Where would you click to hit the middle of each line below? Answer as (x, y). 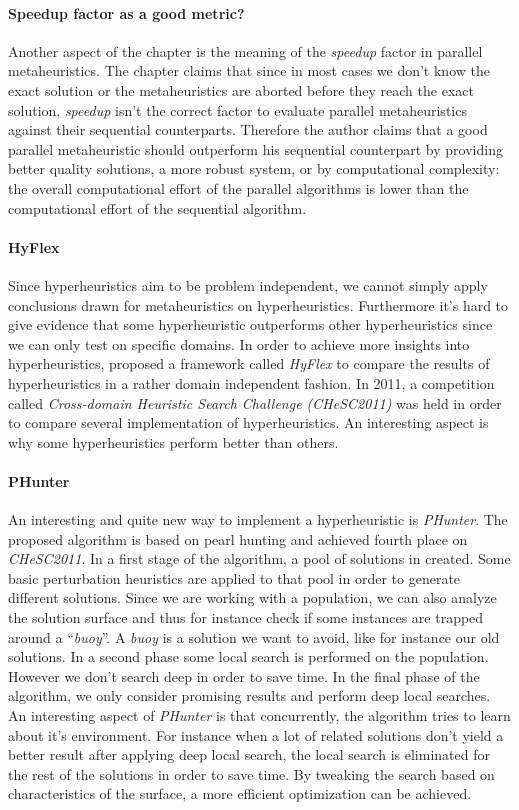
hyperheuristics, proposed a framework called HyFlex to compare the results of (249, 363)
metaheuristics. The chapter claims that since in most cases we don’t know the (249, 70)
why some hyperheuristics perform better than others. (173, 441)
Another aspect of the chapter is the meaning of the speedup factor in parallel (245, 50)
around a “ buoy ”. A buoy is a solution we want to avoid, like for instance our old (254, 636)
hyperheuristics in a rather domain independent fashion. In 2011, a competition (251, 382)
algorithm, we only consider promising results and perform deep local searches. (249, 695)
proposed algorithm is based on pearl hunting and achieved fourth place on (238, 538)
